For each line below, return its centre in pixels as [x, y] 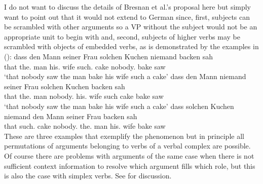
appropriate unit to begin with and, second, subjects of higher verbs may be [122, 36]
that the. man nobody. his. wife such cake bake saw [84, 96]
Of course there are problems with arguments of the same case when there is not [129, 155]
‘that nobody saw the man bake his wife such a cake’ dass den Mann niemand [125, 76]
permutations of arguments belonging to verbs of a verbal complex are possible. [127, 146]
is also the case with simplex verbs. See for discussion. [88, 176]
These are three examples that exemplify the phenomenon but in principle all [124, 136]
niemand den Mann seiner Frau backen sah [71, 116]
